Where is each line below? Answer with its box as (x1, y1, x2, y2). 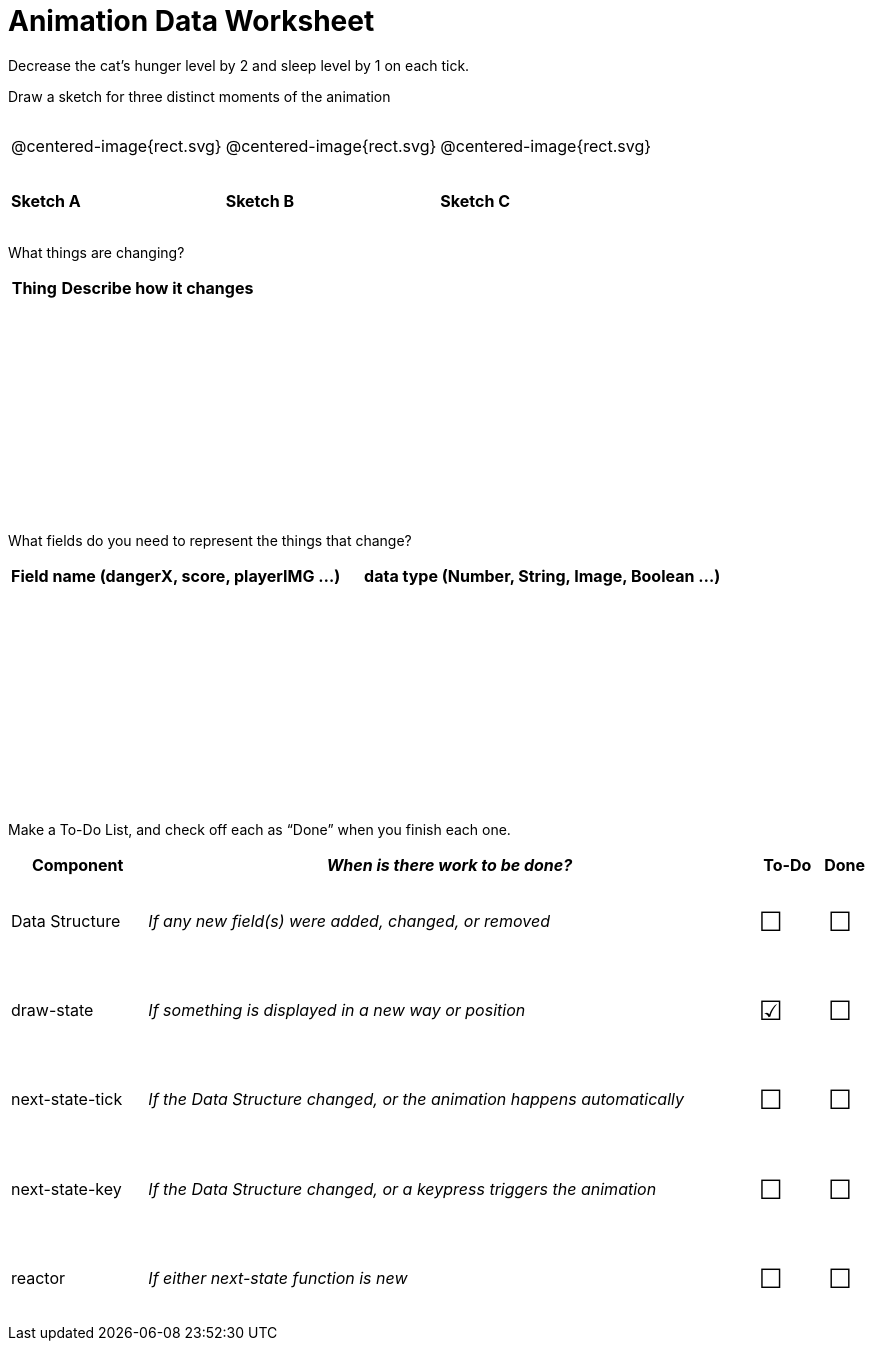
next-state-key (11, 1178, 122, 1199)
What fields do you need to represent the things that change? (8, 532, 412, 550)
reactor (11, 1268, 66, 1289)
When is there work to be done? (326, 854, 573, 875)
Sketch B (225, 190, 295, 211)
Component (31, 854, 124, 875)
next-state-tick (11, 1089, 123, 1110)
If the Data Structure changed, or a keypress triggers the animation (148, 1178, 657, 1199)
